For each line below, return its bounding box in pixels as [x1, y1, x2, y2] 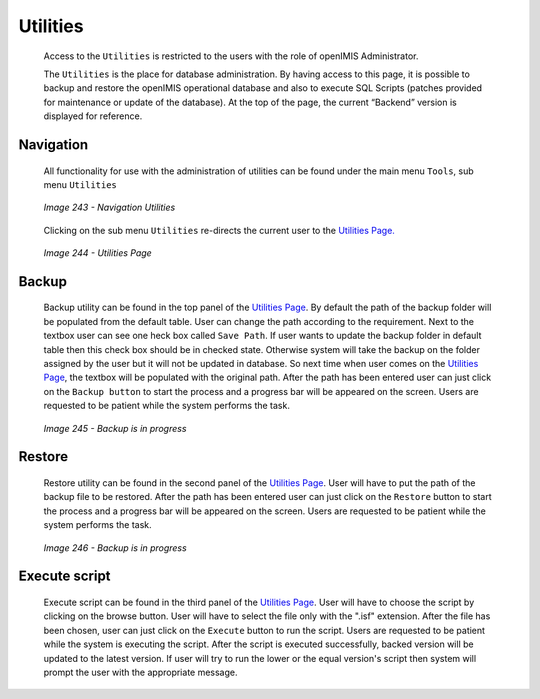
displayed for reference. [43, 110, 143, 122]
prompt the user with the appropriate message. [43, 666, 239, 678]
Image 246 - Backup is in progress [43, 541, 187, 554]
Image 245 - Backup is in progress [43, 422, 187, 434]
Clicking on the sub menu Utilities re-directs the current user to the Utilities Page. [43, 224, 395, 236]
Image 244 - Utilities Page [43, 247, 152, 259]
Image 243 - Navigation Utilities [43, 201, 176, 214]
